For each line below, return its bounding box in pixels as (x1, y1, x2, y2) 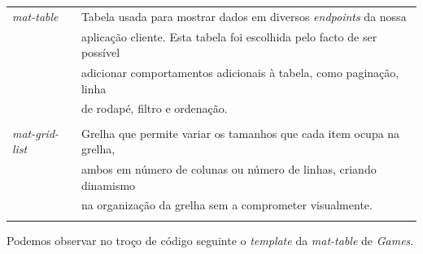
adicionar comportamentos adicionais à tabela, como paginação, (81, 64, 399, 81)
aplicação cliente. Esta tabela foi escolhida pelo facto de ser (81, 28, 377, 45)
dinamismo (81, 176, 136, 193)
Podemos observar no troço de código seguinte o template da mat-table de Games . (7, 231, 414, 248)
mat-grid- (12, 124, 59, 141)
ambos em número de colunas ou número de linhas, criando (81, 161, 377, 177)
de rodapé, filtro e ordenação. (81, 100, 228, 117)
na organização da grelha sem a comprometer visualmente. (81, 196, 373, 213)
